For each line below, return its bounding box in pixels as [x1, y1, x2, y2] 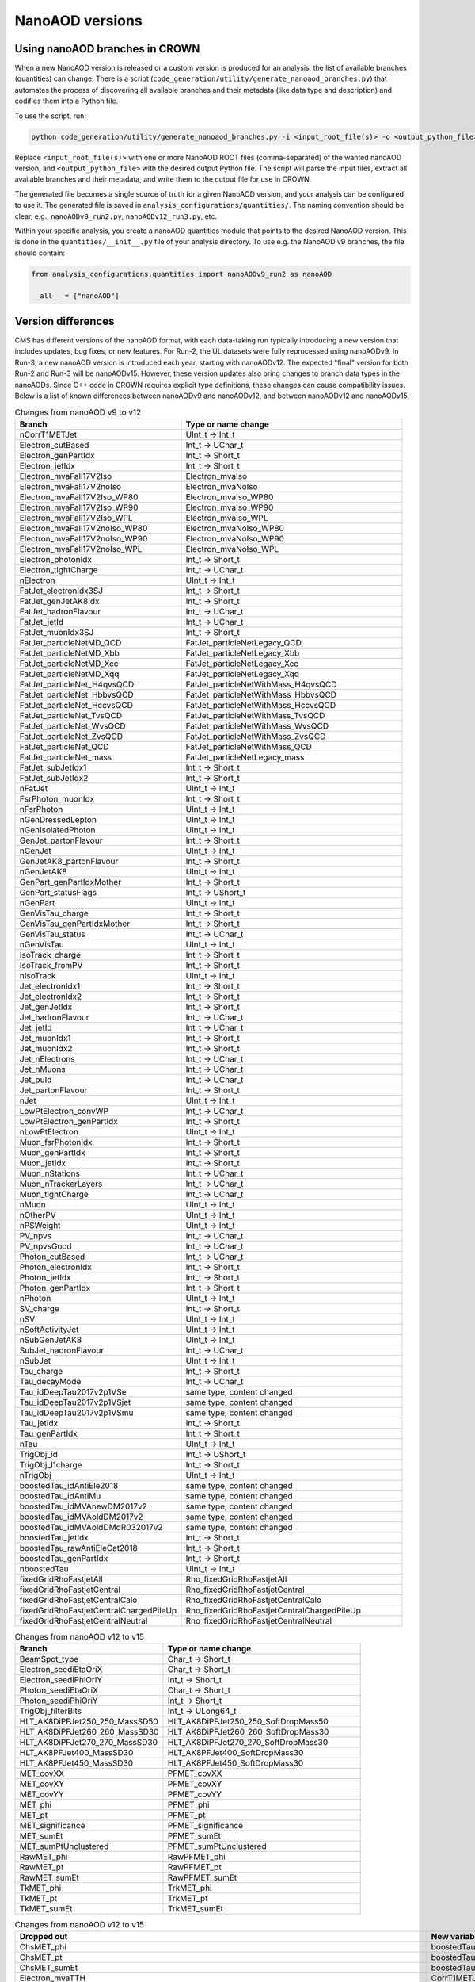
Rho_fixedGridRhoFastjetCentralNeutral [185, 1615, 332, 1626]
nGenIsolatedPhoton [19, 825, 96, 836]
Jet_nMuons [19, 1063, 66, 1074]
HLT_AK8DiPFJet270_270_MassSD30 [19, 1737, 158, 1748]
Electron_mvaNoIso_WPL [185, 543, 279, 554]
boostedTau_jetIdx [19, 1532, 89, 1543]
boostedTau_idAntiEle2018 [19, 1479, 119, 1490]
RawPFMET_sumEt [167, 1872, 237, 1883]
